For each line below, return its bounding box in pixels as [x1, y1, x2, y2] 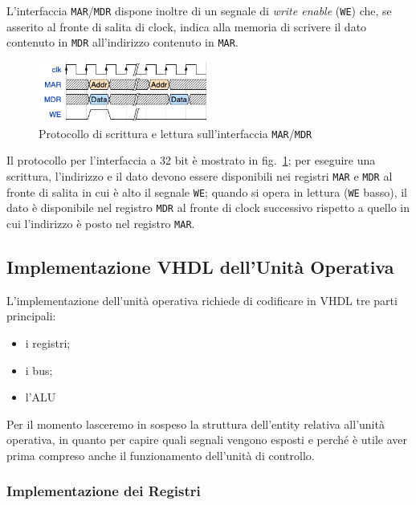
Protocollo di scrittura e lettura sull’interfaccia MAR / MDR [39, 124, 312, 141]
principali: [6, 307, 56, 324]
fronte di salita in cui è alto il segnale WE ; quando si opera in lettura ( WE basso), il [6, 183, 407, 200]
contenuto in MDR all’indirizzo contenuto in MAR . [6, 34, 239, 51]
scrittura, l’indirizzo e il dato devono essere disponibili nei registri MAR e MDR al [6, 167, 393, 184]
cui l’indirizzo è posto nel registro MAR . [6, 214, 195, 231]
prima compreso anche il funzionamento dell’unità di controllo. [6, 446, 315, 463]
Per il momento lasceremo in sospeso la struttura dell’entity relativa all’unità [6, 415, 385, 432]
